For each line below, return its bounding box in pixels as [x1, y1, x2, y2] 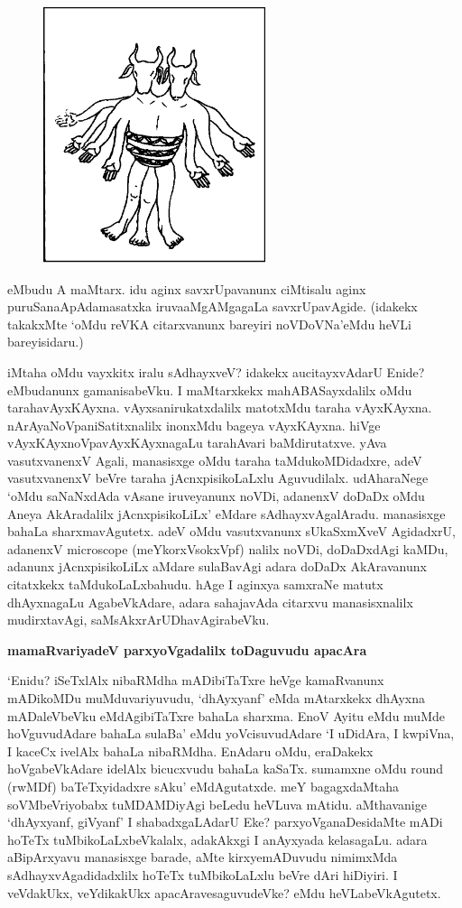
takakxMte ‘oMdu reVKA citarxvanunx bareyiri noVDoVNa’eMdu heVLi [7, 314, 411, 333]
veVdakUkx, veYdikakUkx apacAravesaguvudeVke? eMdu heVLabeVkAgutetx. [7, 883, 441, 902]
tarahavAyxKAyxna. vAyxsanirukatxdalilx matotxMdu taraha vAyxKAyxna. [7, 398, 432, 417]
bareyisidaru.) [7, 332, 84, 351]
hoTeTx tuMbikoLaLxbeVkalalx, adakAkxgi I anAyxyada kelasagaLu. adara [7, 829, 428, 848]
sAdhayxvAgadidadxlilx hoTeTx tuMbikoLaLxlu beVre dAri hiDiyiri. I [7, 865, 398, 884]
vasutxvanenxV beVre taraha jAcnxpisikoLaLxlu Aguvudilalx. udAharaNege [7, 468, 429, 487]
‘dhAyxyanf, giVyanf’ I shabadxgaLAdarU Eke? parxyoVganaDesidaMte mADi [7, 812, 443, 831]
